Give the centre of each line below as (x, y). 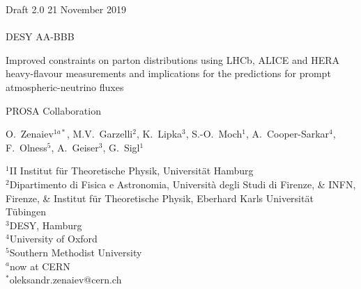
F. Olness (26, 147)
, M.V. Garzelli (100, 134)
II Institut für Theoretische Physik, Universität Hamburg (131, 171)
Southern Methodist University (76, 252)
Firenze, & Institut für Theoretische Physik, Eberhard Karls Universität (160, 198)
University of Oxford (53, 239)
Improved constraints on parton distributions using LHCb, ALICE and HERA (173, 59)
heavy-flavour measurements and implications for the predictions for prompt (168, 73)
